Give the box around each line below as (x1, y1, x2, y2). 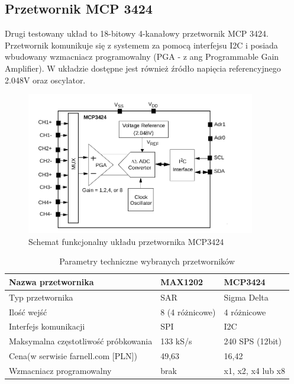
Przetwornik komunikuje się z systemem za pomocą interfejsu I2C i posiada (5, 38, 278, 51)
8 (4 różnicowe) (160, 305, 216, 318)
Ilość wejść (9, 305, 47, 318)
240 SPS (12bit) (224, 335, 282, 347)
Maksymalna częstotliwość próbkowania (9, 335, 153, 347)
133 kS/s (160, 335, 192, 347)
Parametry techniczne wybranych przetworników (59, 255, 235, 267)
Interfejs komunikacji (9, 320, 85, 333)
